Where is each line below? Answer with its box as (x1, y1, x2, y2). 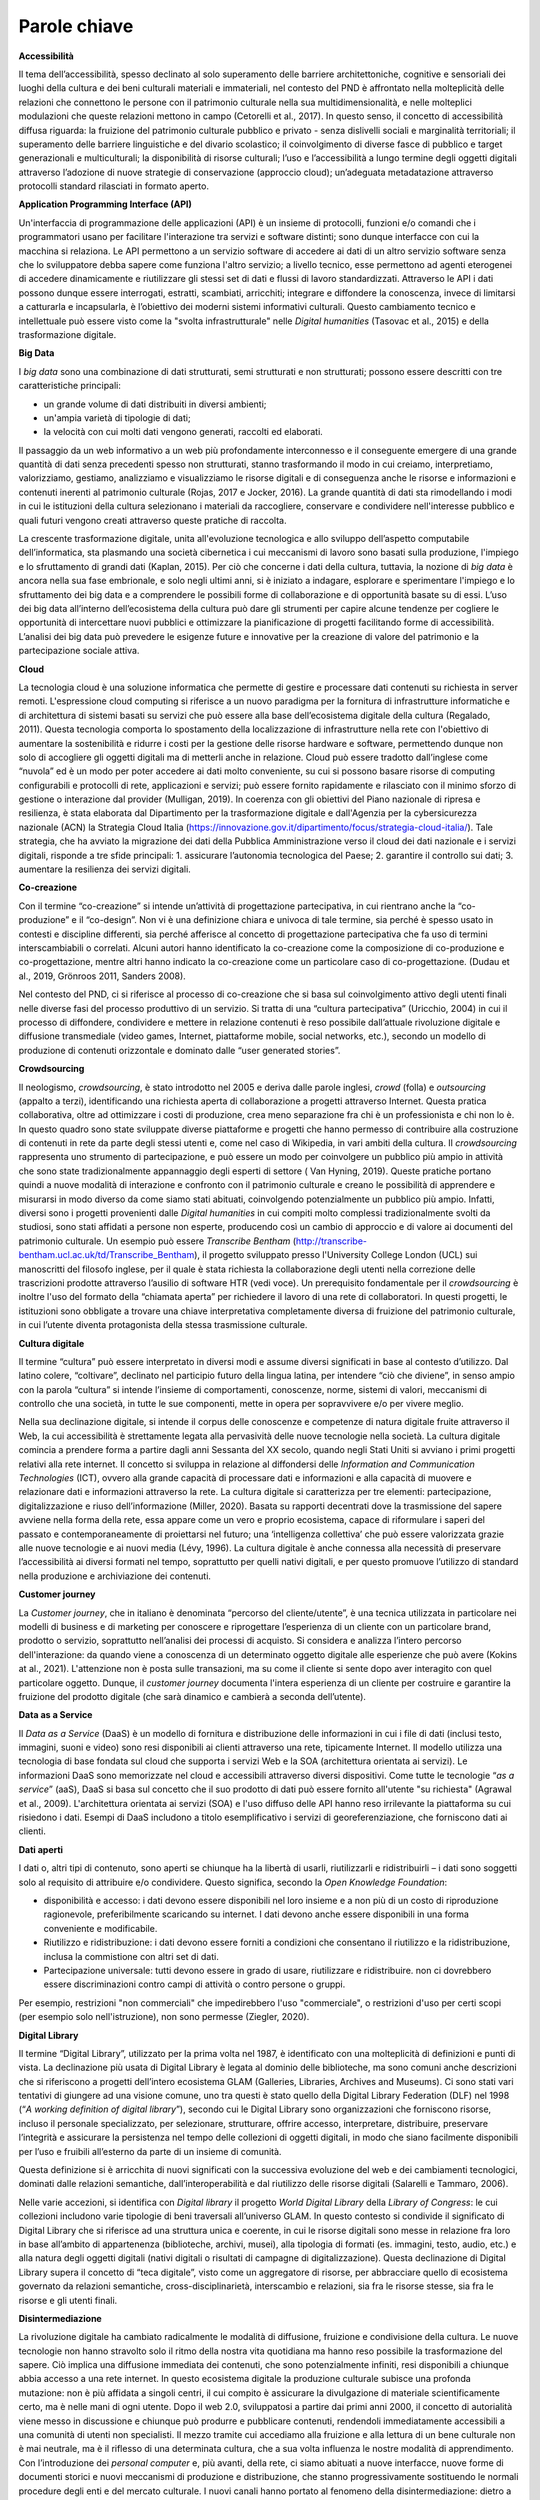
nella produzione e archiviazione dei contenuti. (18, 1570, 212, 1582)
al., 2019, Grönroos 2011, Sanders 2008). (18, 970, 187, 982)
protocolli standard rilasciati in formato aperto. (18, 180, 210, 192)
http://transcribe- (295, 1235, 368, 1247)
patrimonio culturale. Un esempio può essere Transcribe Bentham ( (18, 1235, 297, 1247)
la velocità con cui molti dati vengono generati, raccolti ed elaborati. (43, 426, 324, 438)
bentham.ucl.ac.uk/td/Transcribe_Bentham (18, 1249, 195, 1261)
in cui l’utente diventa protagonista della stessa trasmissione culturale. (18, 1319, 308, 1331)
